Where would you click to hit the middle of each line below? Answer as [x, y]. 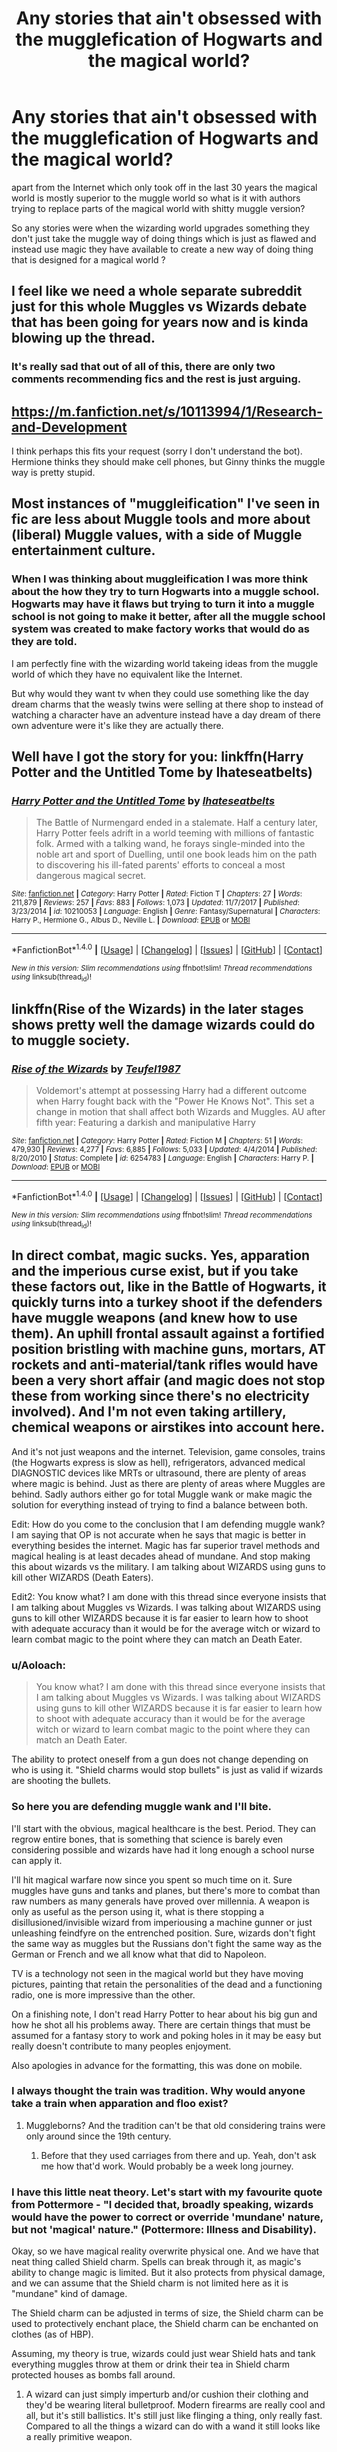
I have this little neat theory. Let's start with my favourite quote [167, 2192]
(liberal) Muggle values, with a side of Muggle [157, 535]
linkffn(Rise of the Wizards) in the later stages [157, 1008]
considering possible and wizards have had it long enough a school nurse [163, 1849]
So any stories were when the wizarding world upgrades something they [160, 228]
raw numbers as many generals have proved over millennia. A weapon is [160, 1901]
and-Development [69, 427]
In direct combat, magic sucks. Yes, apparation [161, 1255]
